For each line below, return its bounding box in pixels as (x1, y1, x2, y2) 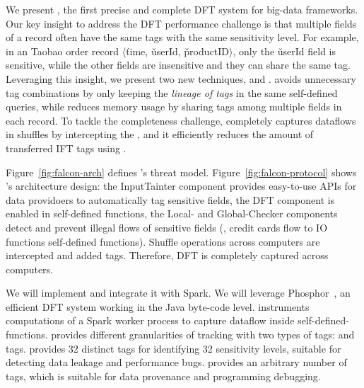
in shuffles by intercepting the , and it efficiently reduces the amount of (6, 127, 314, 142)
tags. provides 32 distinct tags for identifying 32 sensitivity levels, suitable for (6, 341, 341, 355)
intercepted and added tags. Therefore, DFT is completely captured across (6, 248, 329, 263)
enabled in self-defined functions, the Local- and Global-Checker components (6, 206, 338, 221)
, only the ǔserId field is (233, 43, 336, 58)
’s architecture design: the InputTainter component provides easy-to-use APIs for (6, 178, 357, 193)
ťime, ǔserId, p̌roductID (126, 43, 229, 58)
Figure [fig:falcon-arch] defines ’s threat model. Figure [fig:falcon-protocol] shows (6, 164, 357, 179)
